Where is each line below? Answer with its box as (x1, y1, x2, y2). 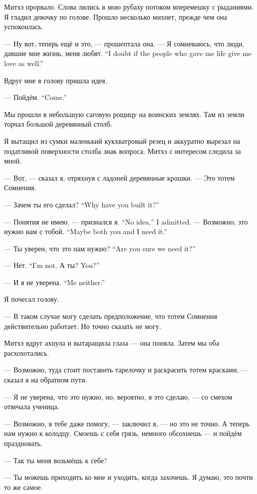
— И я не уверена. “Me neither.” (4, 277, 105, 287)
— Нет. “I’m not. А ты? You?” (4, 260, 100, 270)
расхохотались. (4, 347, 49, 358)
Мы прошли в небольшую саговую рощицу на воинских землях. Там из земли (4, 108, 245, 119)
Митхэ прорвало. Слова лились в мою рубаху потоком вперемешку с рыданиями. (4, 2, 254, 12)
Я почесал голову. (4, 294, 59, 304)
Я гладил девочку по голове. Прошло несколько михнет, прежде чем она (4, 11, 227, 22)
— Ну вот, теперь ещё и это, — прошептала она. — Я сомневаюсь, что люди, (4, 38, 244, 48)
